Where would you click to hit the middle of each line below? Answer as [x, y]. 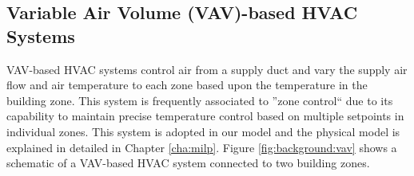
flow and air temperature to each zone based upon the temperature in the [187, 85]
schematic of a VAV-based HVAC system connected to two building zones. [188, 163]
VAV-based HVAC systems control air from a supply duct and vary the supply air [207, 69]
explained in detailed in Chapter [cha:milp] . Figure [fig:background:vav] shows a [202, 147]
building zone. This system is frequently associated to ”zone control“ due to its [200, 100]
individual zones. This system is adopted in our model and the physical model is [203, 131]
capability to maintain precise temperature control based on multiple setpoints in [205, 116]
